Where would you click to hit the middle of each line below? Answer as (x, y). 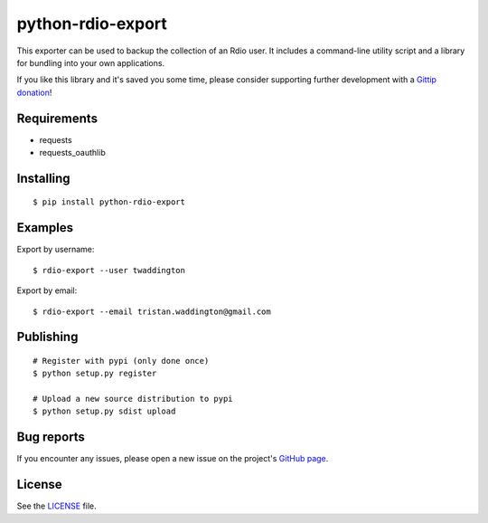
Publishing (47, 337)
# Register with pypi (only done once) (121, 361)
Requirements (57, 118)
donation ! (34, 92)
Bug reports (51, 437)
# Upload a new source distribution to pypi (133, 399)
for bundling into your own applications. (91, 62)
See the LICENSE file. (56, 506)
